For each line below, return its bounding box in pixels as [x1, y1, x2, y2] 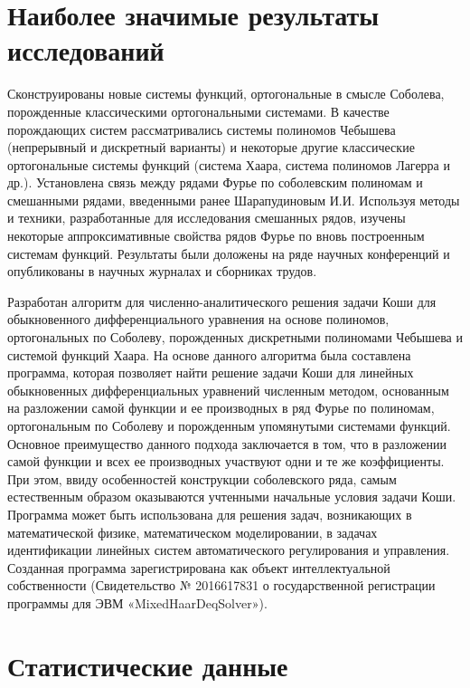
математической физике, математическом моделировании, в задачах [7, 522, 378, 541]
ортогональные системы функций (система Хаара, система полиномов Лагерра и [7, 155, 450, 174]
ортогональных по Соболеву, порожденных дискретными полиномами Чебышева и [7, 328, 463, 347]
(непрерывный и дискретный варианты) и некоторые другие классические [7, 138, 415, 157]
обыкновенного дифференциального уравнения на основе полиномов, [7, 310, 390, 329]
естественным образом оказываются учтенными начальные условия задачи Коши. [7, 487, 456, 506]
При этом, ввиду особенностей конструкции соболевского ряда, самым [7, 469, 397, 488]
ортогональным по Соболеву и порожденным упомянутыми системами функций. [7, 416, 451, 435]
